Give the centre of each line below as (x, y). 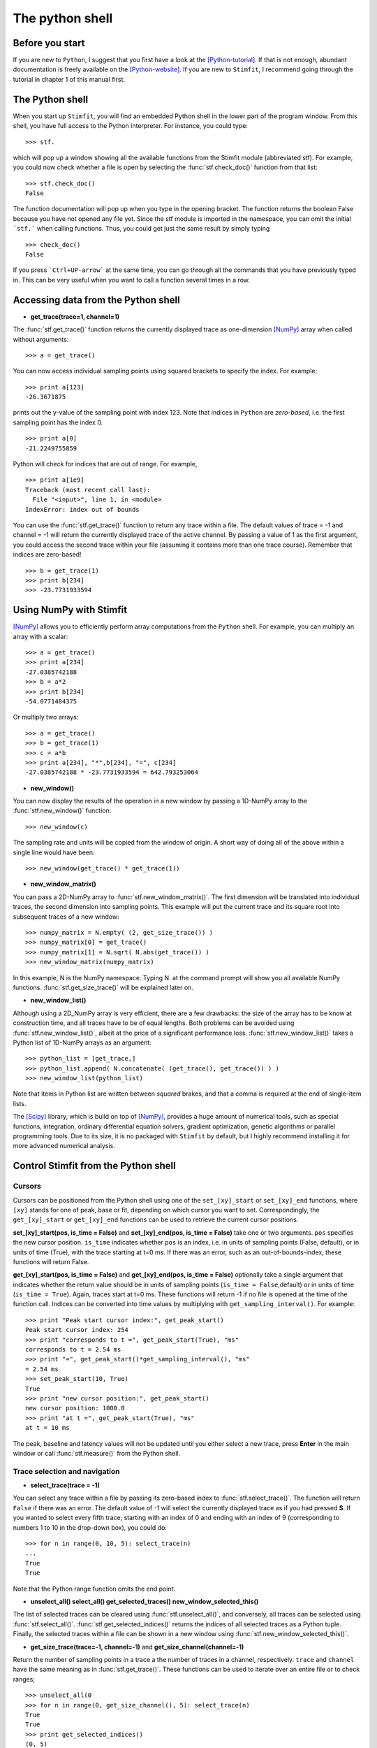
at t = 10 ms (47, 1428)
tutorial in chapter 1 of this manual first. (69, 79)
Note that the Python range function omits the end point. (94, 1589)
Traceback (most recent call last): (88, 490)
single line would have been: (54, 852)
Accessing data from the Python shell (97, 300)
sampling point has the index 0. (58, 422)
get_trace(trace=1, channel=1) (75, 316)
